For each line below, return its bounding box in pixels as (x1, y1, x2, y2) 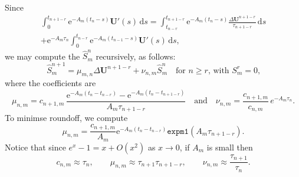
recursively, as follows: (96, 50, 176, 62)
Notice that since (5, 140, 66, 153)
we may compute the (5, 50, 80, 62)
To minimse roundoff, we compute (5, 112, 128, 124)
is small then (206, 140, 253, 153)
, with (208, 66, 229, 75)
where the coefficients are (5, 77, 96, 89)
